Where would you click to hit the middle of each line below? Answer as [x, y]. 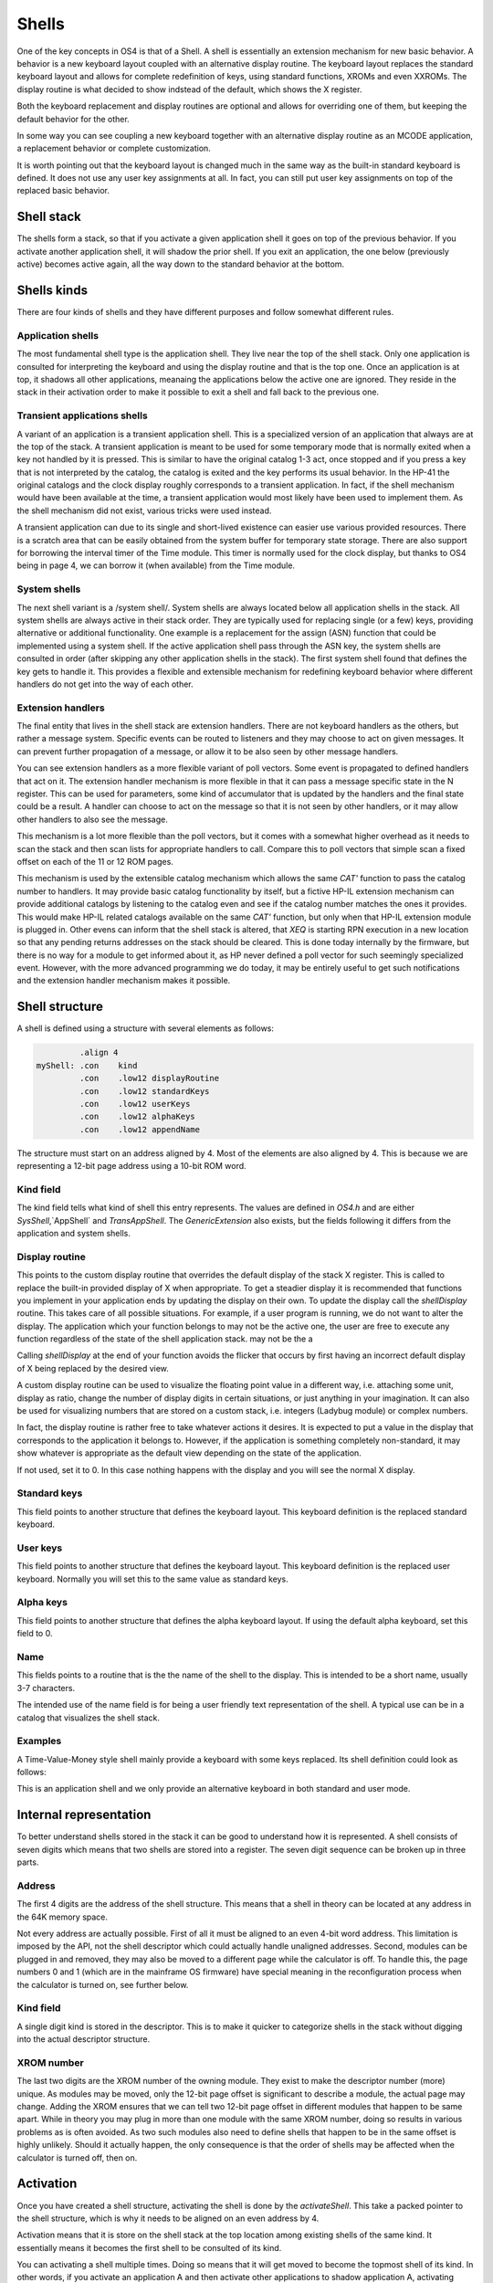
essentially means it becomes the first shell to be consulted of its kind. [149, 2247]
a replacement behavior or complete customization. [114, 148]
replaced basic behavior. [63, 191]
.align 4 [99, 1053]
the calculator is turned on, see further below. [103, 1984]
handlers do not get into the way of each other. [105, 684]
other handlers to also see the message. [92, 819]
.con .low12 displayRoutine [149, 1078]
